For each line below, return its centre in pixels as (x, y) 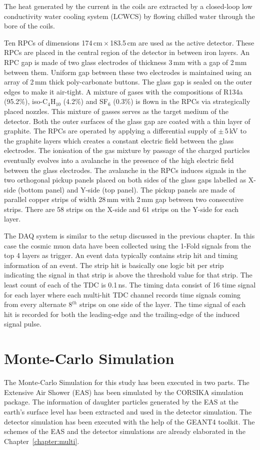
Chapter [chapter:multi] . (42, 441)
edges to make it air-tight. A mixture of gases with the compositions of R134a (123, 91)
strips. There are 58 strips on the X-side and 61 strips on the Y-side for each (121, 209)
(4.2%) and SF (85, 101)
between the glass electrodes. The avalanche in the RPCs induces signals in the (125, 170)
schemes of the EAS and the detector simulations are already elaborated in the (125, 431)
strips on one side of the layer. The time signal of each (162, 304)
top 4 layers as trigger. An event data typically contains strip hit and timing (121, 255)
